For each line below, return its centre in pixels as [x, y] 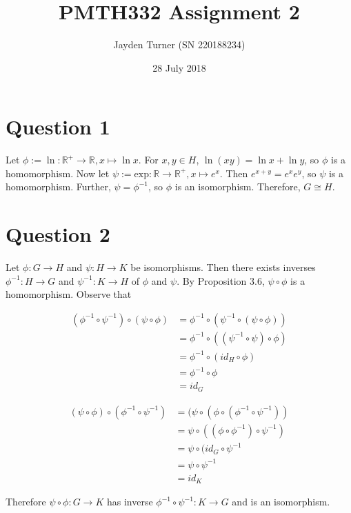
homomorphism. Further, [58, 187]
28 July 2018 [179, 67]
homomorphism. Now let [58, 173]
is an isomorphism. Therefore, [238, 187]
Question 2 [58, 234]
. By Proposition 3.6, [221, 280]
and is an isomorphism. [281, 502]
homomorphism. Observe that [69, 294]
